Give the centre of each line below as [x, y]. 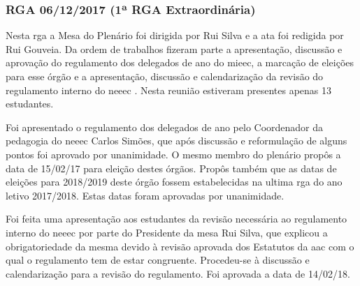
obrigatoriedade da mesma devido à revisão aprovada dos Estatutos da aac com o [180, 246]
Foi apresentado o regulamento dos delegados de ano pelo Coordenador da [165, 127]
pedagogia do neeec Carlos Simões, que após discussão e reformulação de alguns [177, 141]
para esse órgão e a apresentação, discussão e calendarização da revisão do [165, 76]
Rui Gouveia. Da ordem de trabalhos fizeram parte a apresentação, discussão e [174, 48]
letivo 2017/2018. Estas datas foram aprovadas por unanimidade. [145, 195]
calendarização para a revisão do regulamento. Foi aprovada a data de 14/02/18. [178, 273]
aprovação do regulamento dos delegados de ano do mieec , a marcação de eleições [180, 62]
